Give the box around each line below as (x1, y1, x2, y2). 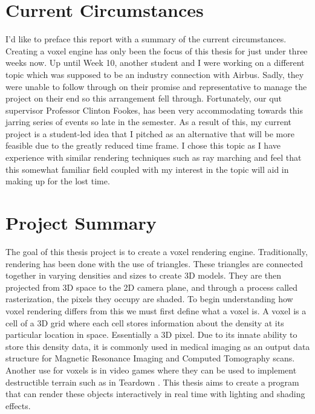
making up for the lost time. (5, 175, 110, 187)
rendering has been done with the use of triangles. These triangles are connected (5, 257, 304, 270)
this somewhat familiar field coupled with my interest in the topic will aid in (5, 163, 289, 175)
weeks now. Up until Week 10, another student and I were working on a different (5, 56, 305, 69)
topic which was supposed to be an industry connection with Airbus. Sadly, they (5, 68, 304, 80)
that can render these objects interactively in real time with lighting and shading (5, 387, 305, 400)
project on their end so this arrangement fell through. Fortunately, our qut (5, 92, 282, 105)
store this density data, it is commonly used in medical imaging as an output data (5, 340, 310, 352)
